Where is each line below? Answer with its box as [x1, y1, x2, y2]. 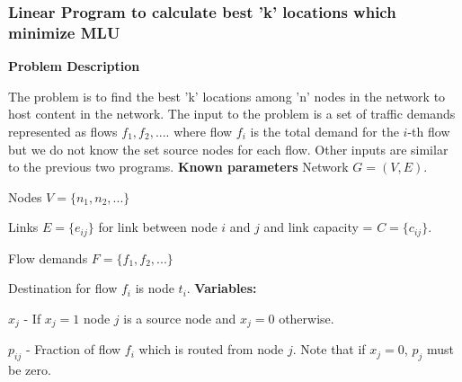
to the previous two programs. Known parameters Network [8, 157, 349, 176]
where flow [173, 121, 233, 140]
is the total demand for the [250, 121, 399, 140]
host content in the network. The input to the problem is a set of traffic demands [8, 104, 456, 123]
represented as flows [8, 121, 118, 140]
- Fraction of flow [25, 340, 121, 359]
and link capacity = [263, 218, 373, 236]
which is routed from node [138, 340, 284, 359]
